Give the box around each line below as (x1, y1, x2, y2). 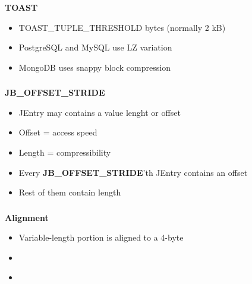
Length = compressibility (18, 146, 111, 158)
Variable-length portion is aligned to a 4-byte (18, 231, 184, 244)
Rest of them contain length (18, 186, 121, 198)
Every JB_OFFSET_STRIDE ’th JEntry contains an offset (18, 166, 248, 178)
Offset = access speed (18, 126, 97, 138)
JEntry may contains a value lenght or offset (18, 106, 181, 118)
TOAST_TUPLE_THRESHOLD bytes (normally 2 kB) (18, 21, 226, 33)
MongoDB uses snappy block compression (18, 61, 171, 73)
